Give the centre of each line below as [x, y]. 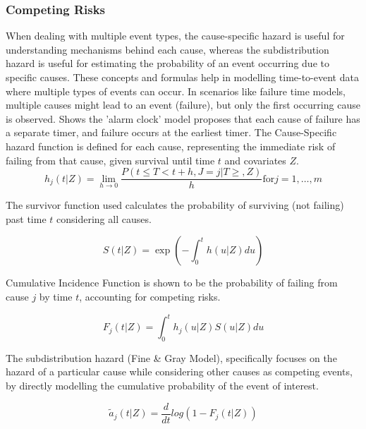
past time [26, 218]
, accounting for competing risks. [150, 296]
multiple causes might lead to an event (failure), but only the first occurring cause [183, 105]
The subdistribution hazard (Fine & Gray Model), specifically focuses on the [171, 357]
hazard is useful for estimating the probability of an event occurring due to [167, 63]
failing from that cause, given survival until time [110, 160]
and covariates [255, 160]
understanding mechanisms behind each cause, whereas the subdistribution [167, 49]
